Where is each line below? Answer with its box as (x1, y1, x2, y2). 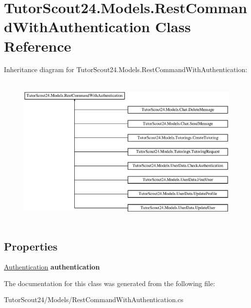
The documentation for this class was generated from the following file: (4, 278, 215, 288)
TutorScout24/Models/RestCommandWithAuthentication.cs (4, 294, 184, 305)
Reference (4, 36, 71, 56)
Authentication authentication (4, 262, 100, 272)
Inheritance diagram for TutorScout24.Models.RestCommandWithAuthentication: (4, 64, 248, 74)
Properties (4, 239, 58, 254)
